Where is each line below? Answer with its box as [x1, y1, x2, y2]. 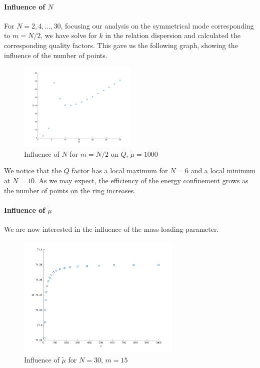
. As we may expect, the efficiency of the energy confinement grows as [34, 175, 248, 185]
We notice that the [4, 165, 62, 176]
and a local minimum [190, 165, 256, 176]
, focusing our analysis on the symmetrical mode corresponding [60, 20, 254, 31]
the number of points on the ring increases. [4, 185, 136, 195]
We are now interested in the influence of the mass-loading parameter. [4, 223, 219, 234]
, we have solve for [40, 30, 97, 41]
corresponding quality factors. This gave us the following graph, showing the [4, 40, 238, 50]
